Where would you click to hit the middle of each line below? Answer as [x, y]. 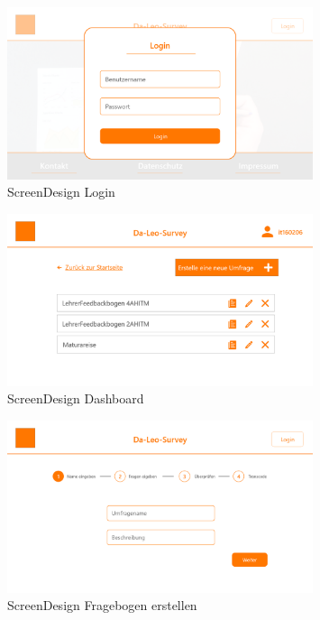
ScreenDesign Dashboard [76, 398]
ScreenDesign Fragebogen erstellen [102, 605]
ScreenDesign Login [61, 192]
